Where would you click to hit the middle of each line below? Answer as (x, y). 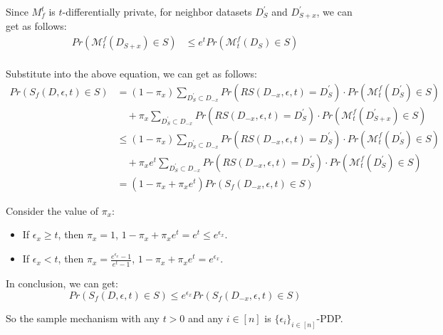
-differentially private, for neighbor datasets (157, 11)
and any (206, 318)
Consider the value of (52, 210)
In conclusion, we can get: (62, 283)
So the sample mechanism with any (83, 318)
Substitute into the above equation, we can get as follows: (131, 74)
